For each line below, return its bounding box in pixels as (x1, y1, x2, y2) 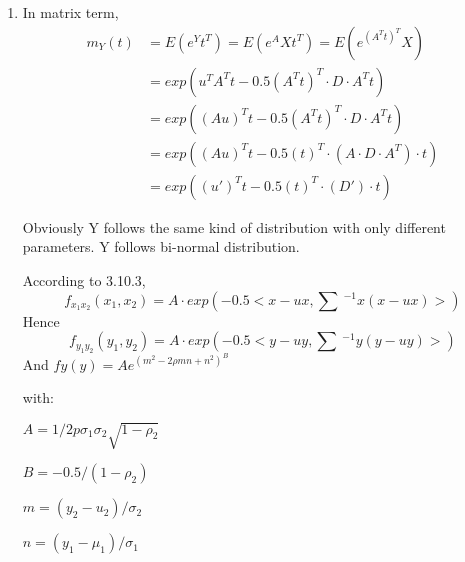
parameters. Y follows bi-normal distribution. (22, 236, 300, 257)
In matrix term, (22, 2, 119, 22)
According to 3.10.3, (22, 269, 146, 290)
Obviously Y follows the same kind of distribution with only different (22, 216, 446, 237)
